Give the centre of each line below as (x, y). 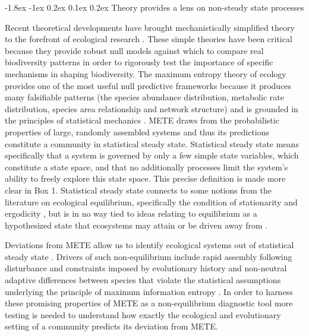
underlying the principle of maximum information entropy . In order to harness (149, 291)
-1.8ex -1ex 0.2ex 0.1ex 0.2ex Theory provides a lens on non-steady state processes (154, 7)
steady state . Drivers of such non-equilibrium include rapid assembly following (149, 256)
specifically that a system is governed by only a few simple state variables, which (152, 155)
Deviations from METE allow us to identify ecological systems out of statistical (149, 245)
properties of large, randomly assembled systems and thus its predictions (137, 131)
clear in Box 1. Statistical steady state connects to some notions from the (138, 190)
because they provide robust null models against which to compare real (134, 50)
